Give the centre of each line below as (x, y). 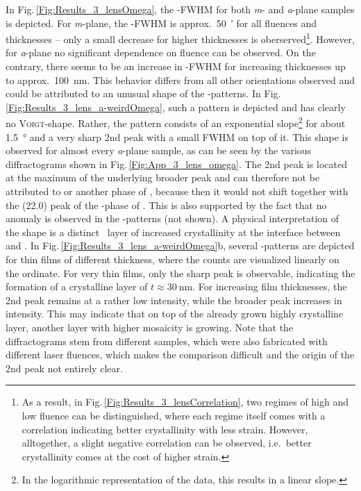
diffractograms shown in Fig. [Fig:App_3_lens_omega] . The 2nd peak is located (176, 164)
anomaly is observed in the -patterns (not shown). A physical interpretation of (173, 218)
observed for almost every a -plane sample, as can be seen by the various (159, 150)
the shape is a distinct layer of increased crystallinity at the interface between (173, 232)
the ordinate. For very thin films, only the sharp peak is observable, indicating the (180, 273)
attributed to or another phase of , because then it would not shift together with (177, 191)
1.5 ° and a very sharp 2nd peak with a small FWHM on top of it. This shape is (177, 136)
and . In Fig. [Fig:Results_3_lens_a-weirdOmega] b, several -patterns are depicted (180, 245)
